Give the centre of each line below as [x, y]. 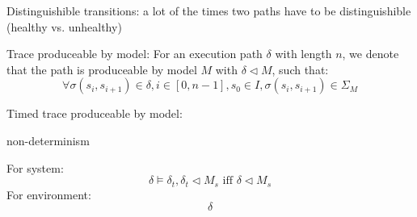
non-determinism [48, 140]
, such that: [300, 69]
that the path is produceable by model [102, 69]
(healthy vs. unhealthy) [64, 26]
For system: [35, 167]
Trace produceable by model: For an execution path [135, 54]
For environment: [49, 194]
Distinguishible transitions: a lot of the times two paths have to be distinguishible [209, 10]
